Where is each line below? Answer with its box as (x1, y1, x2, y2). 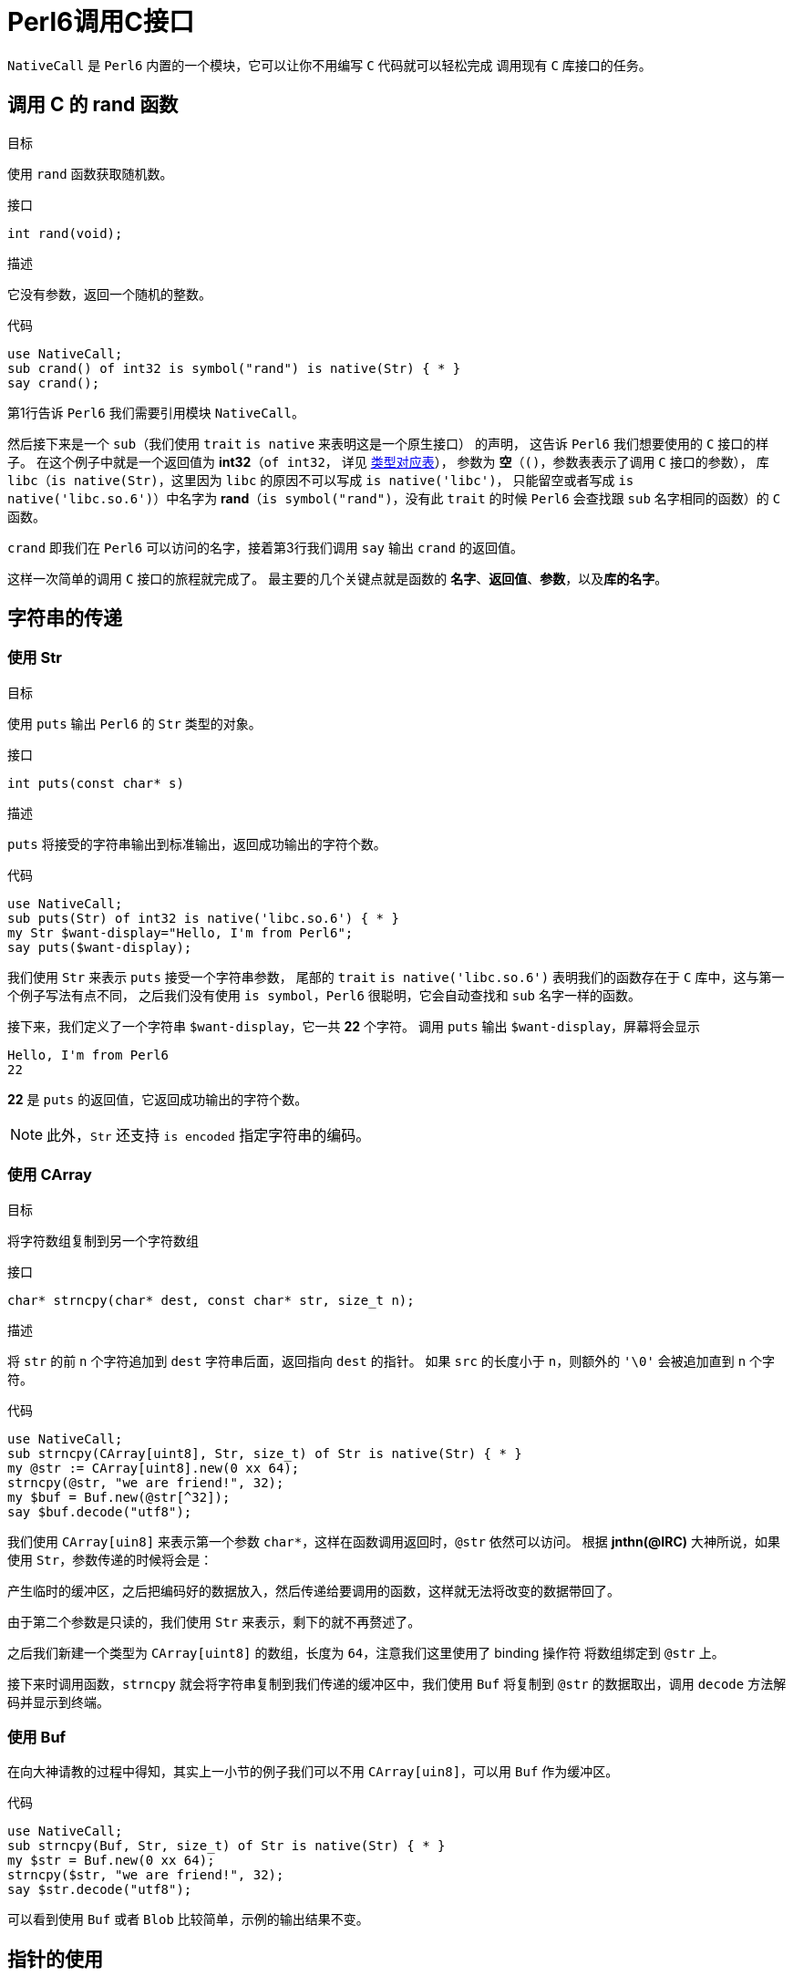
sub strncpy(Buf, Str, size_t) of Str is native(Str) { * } (7, 1838, 446, 1854)
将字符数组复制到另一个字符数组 (7, 1232, 199, 1248)
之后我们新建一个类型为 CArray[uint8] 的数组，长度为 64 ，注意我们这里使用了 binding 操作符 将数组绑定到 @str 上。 (7, 1644, 725, 1660)
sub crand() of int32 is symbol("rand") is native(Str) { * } (7, 360, 461, 376)
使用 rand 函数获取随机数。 (7, 165, 173, 181)
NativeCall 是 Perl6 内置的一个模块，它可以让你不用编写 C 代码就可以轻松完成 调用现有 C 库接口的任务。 (7, 57, 652, 73)
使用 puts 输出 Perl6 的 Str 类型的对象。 (7, 715, 262, 731)
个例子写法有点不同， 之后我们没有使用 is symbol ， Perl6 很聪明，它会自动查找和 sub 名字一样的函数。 (7, 987, 641, 1003)
